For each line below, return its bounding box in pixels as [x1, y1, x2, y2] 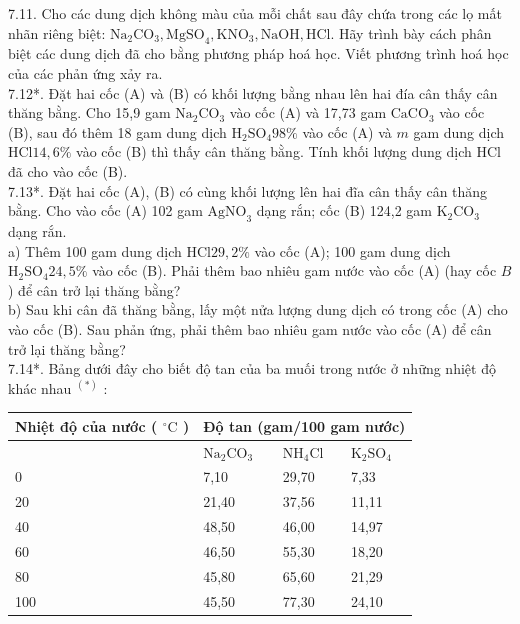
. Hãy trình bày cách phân [330, 22, 492, 43]
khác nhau [8, 377, 72, 398]
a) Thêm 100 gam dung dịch [8, 240, 182, 261]
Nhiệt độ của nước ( [15, 415, 158, 436]
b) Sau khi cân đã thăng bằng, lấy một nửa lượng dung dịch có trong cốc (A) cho [8, 299, 508, 320]
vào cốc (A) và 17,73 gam [229, 102, 387, 123]
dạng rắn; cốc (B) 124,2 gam [256, 200, 432, 221]
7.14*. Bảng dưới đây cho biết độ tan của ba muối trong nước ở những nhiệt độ [8, 358, 496, 379]
